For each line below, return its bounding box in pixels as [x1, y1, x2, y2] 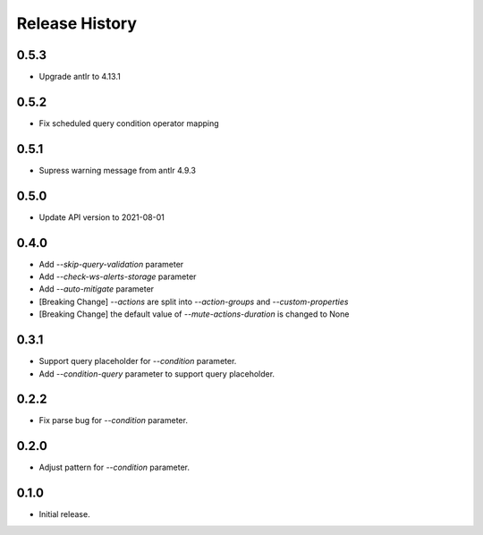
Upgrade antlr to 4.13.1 [38, 72, 121, 82]
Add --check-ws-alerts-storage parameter [38, 271, 197, 282]
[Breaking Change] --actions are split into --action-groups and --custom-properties [38, 296, 349, 307]
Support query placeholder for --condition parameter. [38, 356, 237, 367]
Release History [16, 13, 138, 33]
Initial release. [38, 509, 90, 520]
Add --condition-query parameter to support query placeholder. [38, 368, 275, 379]
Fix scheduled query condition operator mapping [38, 117, 219, 129]
